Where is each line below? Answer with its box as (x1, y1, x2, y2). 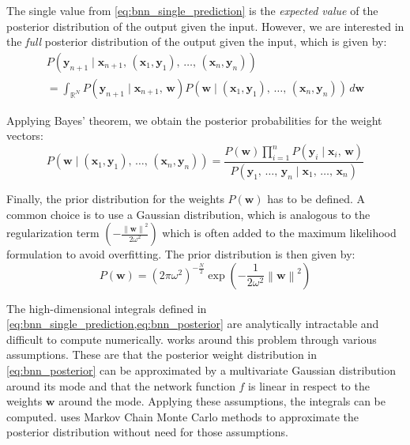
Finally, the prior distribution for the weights (6, 190, 224, 206)
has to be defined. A (267, 190, 366, 206)
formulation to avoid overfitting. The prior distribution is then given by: (6, 246, 355, 262)
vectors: (6, 127, 43, 144)
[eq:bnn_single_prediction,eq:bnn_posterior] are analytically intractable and (6, 315, 379, 332)
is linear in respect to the (248, 377, 370, 394)
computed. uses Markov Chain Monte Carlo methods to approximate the (6, 408, 359, 424)
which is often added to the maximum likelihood (162, 224, 397, 241)
